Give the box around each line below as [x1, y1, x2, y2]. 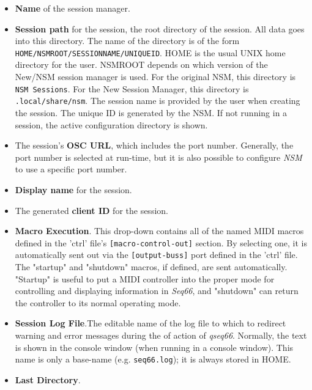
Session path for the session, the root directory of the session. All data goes [15, 22, 305, 35]
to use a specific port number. [15, 163, 127, 175]
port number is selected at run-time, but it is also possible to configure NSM [15, 150, 302, 163]
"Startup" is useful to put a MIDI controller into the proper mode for [15, 272, 275, 285]
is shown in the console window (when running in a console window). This [15, 340, 294, 353]
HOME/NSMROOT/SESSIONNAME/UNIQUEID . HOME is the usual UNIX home [15, 46, 286, 59]
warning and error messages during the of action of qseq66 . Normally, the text [15, 328, 307, 341]
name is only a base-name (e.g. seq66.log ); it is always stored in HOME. [15, 353, 291, 366]
